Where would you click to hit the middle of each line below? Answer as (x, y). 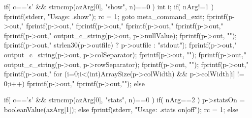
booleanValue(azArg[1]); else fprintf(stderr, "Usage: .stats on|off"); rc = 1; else (121, 109)
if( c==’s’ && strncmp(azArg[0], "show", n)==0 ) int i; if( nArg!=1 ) (109, 6)
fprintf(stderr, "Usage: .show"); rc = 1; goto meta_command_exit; (104, 16)
